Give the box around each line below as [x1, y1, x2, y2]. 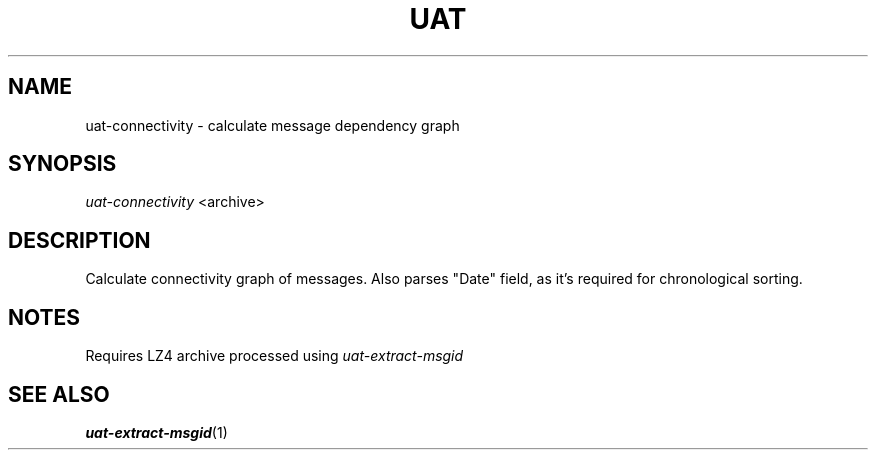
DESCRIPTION [8, 227, 151, 253]
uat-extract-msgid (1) [85, 423, 228, 441]
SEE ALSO [8, 381, 110, 407]
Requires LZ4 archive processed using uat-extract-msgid [85, 347, 464, 365]
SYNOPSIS [8, 151, 117, 177]
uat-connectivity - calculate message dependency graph [85, 116, 460, 134]
